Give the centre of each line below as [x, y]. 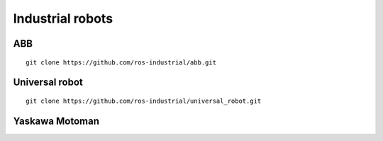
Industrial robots [63, 18]
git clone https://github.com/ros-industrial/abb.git [121, 62]
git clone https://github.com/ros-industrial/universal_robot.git [144, 101]
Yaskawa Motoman [56, 121]
